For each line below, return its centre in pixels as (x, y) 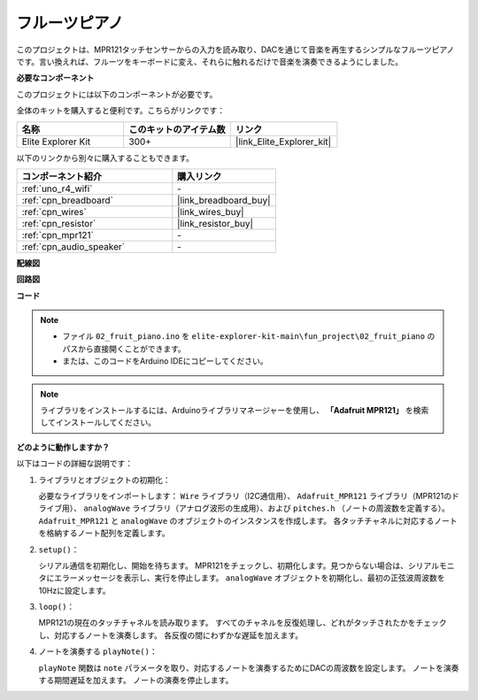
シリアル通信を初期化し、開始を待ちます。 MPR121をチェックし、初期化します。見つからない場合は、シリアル (239, 565)
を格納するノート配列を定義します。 (104, 533)
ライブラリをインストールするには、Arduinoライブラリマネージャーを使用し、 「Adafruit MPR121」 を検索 (235, 411)
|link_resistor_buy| (216, 223)
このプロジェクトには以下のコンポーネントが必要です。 (117, 94)
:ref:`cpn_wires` (54, 212)
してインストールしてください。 (98, 423)
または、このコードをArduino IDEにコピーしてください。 (165, 361)
